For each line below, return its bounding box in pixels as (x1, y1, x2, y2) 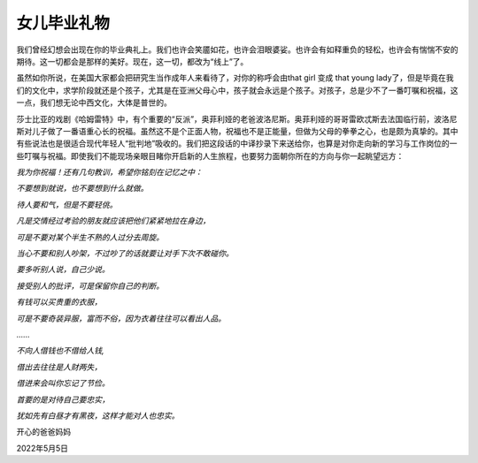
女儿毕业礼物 (16, 13, 111, 33)
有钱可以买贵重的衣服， (16, 297, 102, 307)
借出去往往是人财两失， (16, 361, 102, 372)
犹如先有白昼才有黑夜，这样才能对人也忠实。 (16, 410, 180, 421)
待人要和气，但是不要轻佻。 (16, 199, 118, 209)
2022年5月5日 (16, 443, 69, 453)
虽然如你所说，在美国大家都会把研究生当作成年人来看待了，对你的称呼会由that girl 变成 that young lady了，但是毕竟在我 (16, 72, 455, 83)
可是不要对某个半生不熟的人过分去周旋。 (16, 231, 164, 242)
